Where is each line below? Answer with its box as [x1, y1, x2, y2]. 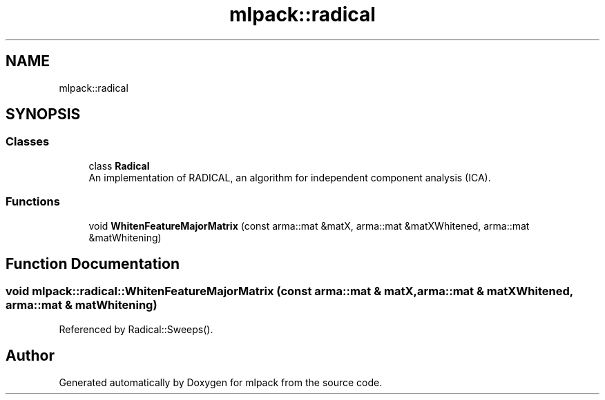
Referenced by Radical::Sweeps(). [59, 323, 213, 335]
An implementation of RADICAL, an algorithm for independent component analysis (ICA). [88, 171, 491, 183]
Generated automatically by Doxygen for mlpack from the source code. [59, 376, 383, 388]
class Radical [88, 159, 150, 172]
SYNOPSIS [6, 106, 81, 123]
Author [6, 347, 55, 365]
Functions [6, 194, 60, 209]
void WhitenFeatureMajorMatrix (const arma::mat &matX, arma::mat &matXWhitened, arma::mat [88, 219, 530, 232]
